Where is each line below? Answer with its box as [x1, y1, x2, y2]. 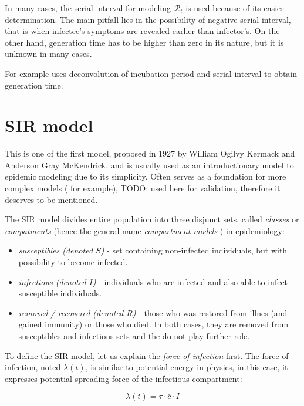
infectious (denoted [18, 275, 86, 287]
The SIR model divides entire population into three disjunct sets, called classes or [5, 213, 299, 225]
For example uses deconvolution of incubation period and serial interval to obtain [5, 67, 298, 79]
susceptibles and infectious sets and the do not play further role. [18, 330, 250, 341]
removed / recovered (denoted [18, 306, 124, 319]
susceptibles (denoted [18, 244, 93, 256]
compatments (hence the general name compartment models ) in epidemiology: [5, 224, 285, 236]
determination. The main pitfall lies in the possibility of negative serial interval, [5, 13, 291, 25]
